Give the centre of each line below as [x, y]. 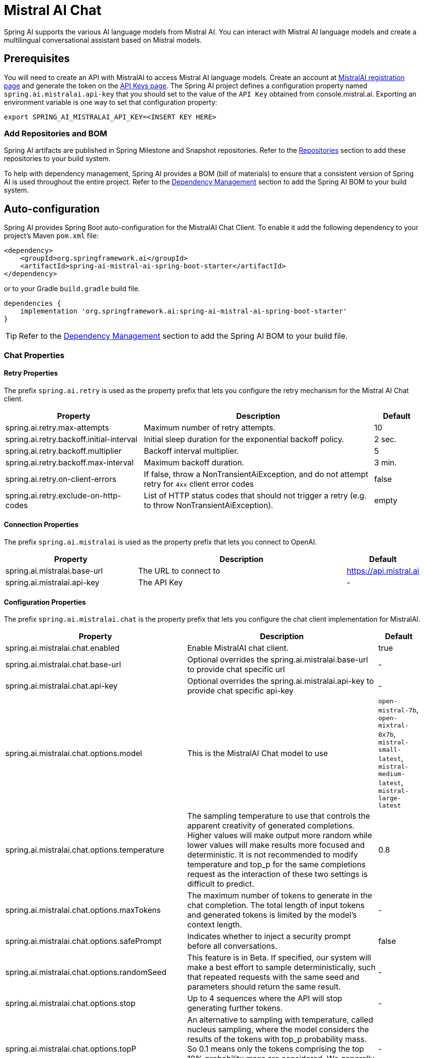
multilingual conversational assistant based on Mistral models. [103, 40]
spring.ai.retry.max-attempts [57, 427]
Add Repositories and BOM [55, 133]
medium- [392, 774]
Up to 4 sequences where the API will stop [265, 999]
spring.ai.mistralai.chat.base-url [63, 665]
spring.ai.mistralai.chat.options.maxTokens [83, 910]
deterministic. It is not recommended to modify [273, 855]
